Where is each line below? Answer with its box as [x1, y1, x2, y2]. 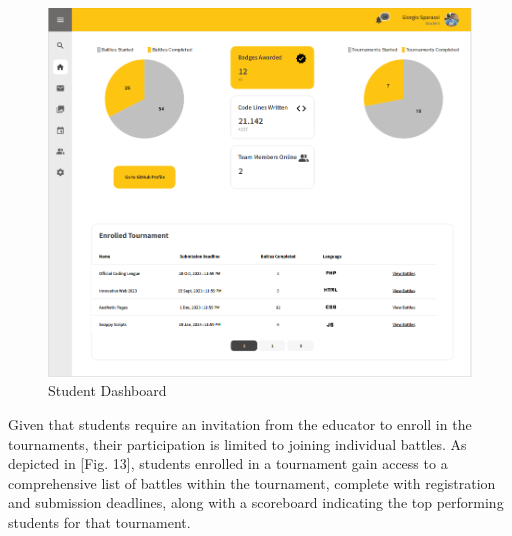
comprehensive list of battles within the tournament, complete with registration [8, 472, 496, 493]
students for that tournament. [8, 512, 191, 532]
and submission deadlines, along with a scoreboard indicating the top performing [8, 492, 504, 513]
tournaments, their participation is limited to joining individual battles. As [8, 433, 467, 454]
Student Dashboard [48, 380, 167, 401]
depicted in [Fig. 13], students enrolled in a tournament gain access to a [8, 453, 448, 474]
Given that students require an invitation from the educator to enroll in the [8, 414, 472, 435]
